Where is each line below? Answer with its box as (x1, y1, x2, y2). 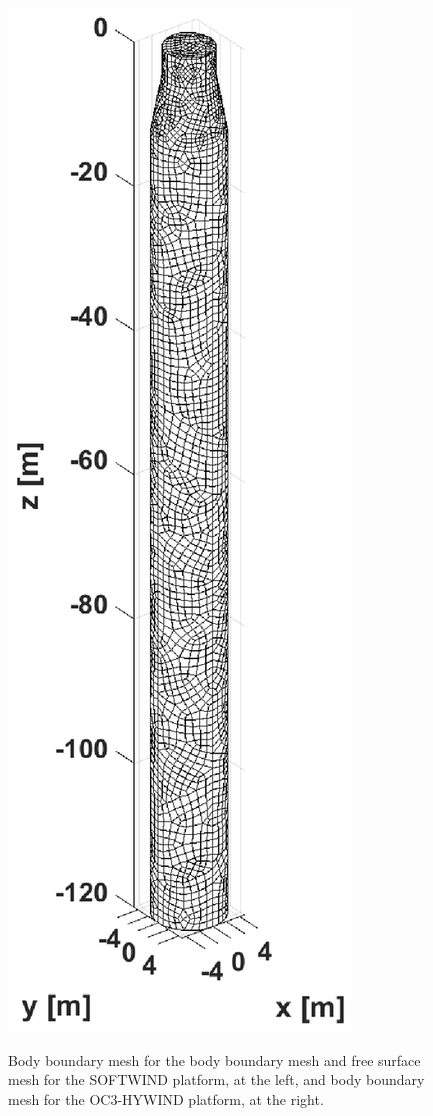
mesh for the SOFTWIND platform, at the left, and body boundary (8, 1069, 425, 1090)
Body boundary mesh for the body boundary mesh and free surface (8, 1049, 421, 1070)
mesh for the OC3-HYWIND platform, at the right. (8, 1088, 324, 1109)
